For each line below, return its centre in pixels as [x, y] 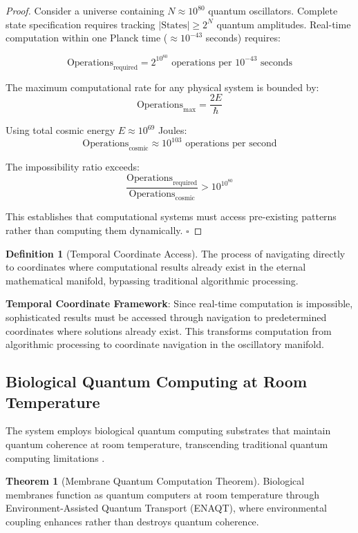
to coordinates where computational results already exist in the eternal [156, 267]
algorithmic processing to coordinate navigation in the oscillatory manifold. [165, 344]
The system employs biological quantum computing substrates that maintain [168, 430]
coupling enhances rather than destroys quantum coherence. [132, 521]
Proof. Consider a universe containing [85, 10]
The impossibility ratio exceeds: [73, 167]
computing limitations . [55, 457]
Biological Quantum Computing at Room [157, 381]
